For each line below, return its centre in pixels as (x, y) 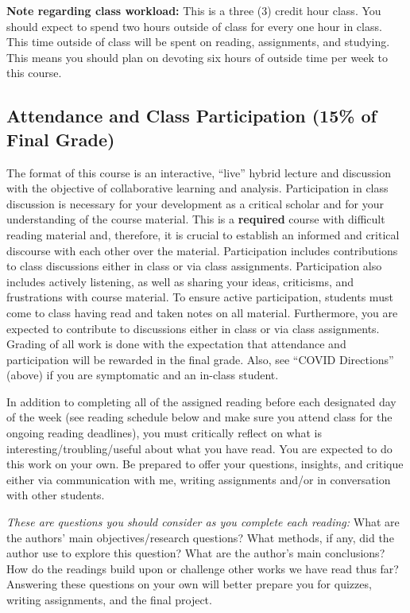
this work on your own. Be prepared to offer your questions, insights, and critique (205, 464)
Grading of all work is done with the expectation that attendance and (176, 344)
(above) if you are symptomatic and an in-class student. (143, 375)
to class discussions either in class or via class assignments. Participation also (194, 266)
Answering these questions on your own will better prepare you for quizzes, (189, 584)
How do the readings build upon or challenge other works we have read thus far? (203, 568)
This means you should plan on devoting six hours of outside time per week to (197, 57)
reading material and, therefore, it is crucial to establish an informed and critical (203, 234)
